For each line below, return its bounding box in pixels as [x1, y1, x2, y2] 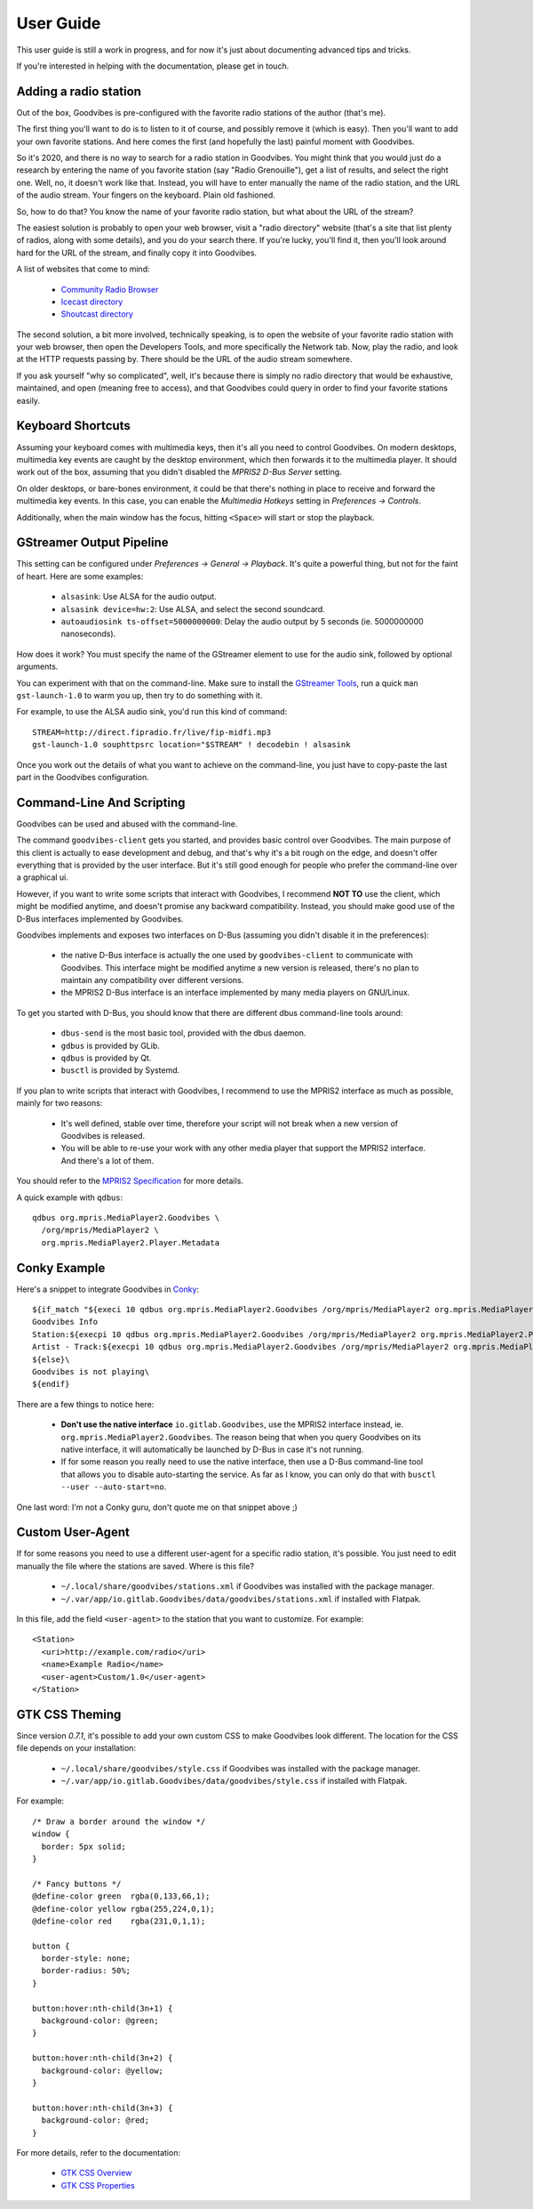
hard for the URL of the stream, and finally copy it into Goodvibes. [16, 247, 258, 258]
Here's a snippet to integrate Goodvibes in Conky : [16, 1284, 200, 1294]
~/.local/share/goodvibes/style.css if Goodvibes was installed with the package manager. [60, 1762, 421, 1774]
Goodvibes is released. [60, 1131, 146, 1141]
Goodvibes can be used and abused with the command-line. [16, 818, 238, 829]
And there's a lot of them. [60, 1155, 155, 1165]
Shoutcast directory [60, 309, 133, 319]
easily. [16, 395, 40, 406]
